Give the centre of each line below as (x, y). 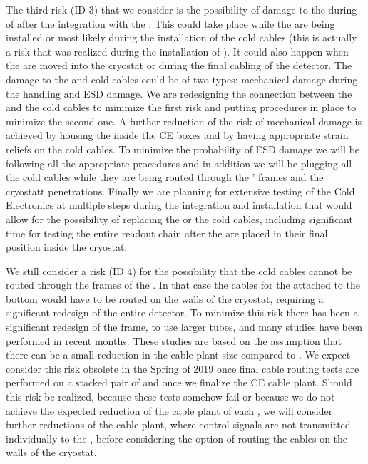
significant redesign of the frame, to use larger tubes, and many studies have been (184, 327)
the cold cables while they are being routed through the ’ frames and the (165, 177)
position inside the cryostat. (67, 247)
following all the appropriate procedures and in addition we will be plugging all (179, 163)
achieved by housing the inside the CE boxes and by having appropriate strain (177, 135)
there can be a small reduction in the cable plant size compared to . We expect (178, 355)
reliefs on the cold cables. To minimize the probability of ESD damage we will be (183, 149)
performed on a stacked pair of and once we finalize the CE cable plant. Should (179, 382)
